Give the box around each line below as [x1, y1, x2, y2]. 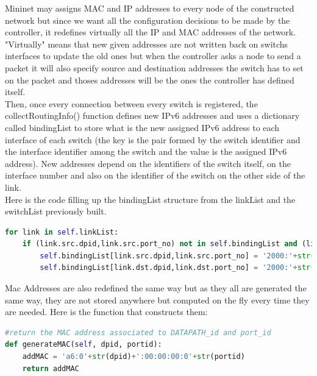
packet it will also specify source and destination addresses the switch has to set [5, 61, 304, 74]
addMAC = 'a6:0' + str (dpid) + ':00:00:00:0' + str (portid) [22, 352, 245, 361]
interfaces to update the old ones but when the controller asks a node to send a [5, 49, 301, 62]
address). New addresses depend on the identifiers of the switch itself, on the [5, 157, 291, 169]
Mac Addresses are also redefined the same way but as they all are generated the [5, 282, 307, 294]
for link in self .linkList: [5, 227, 119, 236]
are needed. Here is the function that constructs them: [5, 305, 208, 318]
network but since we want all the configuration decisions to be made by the [5, 13, 290, 26]
